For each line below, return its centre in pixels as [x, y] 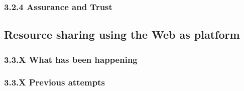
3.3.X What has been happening [71, 59]
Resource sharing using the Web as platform [122, 34]
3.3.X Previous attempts [54, 82]
